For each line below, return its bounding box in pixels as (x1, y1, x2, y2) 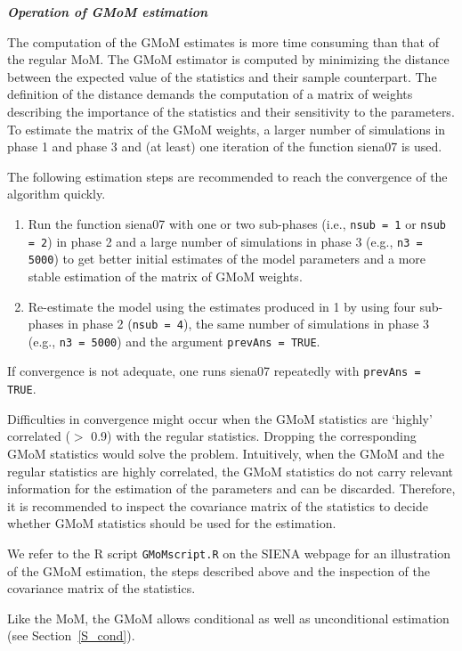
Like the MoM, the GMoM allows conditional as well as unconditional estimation (7, 608, 450, 627)
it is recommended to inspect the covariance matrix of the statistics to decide (7, 496, 428, 515)
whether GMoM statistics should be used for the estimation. (7, 514, 336, 533)
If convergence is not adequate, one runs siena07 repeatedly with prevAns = (7, 362, 421, 380)
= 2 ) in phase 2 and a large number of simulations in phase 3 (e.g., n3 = (28, 232, 423, 250)
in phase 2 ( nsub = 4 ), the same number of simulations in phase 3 (68, 314, 430, 333)
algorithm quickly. (7, 184, 106, 203)
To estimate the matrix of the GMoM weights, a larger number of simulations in (7, 119, 446, 138)
